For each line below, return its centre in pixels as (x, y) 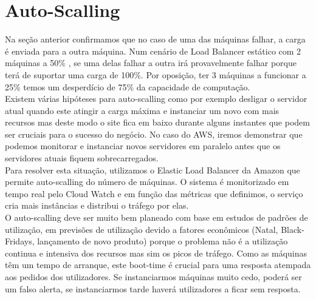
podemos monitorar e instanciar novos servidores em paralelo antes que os (143, 146)
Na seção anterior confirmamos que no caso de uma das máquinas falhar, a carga (155, 39)
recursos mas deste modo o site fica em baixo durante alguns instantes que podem (157, 122)
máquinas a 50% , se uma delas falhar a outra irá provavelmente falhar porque (151, 63)
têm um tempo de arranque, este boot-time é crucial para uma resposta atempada (158, 265)
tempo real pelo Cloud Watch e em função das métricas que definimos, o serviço (154, 193)
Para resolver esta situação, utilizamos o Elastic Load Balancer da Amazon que (153, 170)
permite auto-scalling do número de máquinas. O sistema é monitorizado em (147, 182)
